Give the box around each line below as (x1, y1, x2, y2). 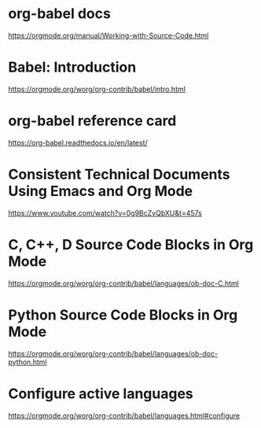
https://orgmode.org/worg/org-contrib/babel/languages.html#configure (8, 411, 241, 420)
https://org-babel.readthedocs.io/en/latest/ (8, 138, 148, 147)
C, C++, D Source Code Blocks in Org (8, 235, 254, 253)
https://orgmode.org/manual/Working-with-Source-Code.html (8, 31, 209, 40)
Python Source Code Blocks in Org (8, 306, 238, 323)
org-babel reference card (8, 112, 177, 130)
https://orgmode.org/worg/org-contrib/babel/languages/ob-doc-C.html (8, 279, 240, 288)
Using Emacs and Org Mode (8, 183, 193, 200)
